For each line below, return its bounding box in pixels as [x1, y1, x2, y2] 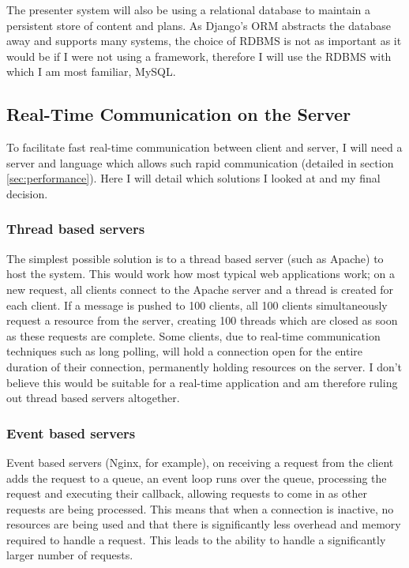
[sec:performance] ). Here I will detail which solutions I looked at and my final [6, 170, 381, 186]
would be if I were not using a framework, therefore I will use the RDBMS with [6, 47, 392, 64]
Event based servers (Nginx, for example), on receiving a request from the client [6, 453, 394, 470]
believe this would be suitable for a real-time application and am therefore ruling [6, 374, 398, 390]
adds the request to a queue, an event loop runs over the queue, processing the [6, 469, 387, 486]
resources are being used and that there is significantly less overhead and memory [6, 516, 401, 532]
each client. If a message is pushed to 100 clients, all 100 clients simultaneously [6, 296, 388, 313]
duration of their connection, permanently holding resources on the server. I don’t [6, 358, 403, 374]
